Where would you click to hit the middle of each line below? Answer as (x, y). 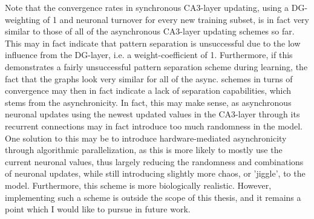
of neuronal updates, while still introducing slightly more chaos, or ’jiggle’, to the (155, 173)
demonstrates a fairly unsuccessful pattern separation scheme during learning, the (156, 66)
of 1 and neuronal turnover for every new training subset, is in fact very (176, 19)
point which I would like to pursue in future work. (98, 209)
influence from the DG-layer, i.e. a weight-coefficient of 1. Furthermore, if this (149, 55)
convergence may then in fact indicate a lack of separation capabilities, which (148, 90)
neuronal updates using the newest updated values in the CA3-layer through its (152, 114)
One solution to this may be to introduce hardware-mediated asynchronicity (146, 138)
